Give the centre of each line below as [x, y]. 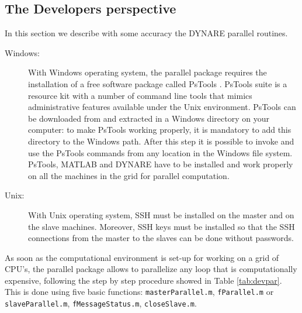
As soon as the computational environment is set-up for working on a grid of [142, 257]
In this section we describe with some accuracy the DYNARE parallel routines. [146, 33]
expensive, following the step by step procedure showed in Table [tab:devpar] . [143, 280]
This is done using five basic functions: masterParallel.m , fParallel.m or [139, 292]
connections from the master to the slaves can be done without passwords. [161, 238]
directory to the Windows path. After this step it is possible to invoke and [161, 141]
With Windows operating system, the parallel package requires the [147, 72]
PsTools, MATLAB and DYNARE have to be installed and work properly [161, 164]
